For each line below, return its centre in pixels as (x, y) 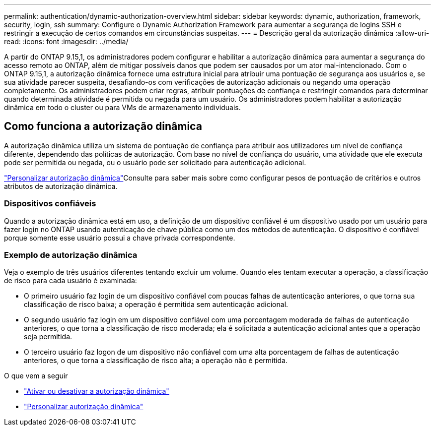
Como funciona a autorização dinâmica (103, 126)
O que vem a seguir (36, 376)
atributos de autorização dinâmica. (61, 186)
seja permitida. (48, 337)
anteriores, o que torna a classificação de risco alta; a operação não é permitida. (156, 361)
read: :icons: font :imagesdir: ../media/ (66, 41)
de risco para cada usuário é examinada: (71, 281)
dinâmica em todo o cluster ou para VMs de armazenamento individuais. (122, 107)
